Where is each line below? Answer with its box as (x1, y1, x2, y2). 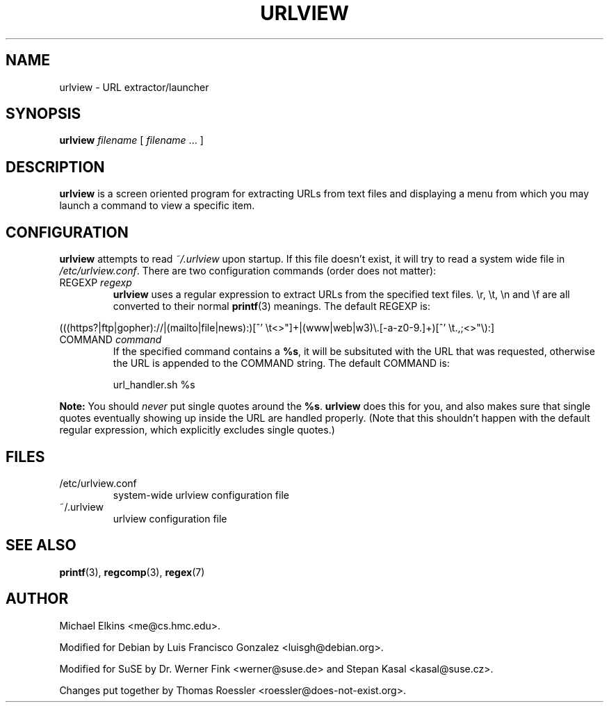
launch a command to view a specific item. (59, 199, 255, 212)
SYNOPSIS (6, 105, 81, 123)
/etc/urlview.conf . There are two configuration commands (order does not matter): (59, 265, 437, 277)
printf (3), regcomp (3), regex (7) (59, 566, 205, 578)
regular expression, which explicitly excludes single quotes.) (59, 424, 335, 436)
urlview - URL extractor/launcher (59, 81, 209, 93)
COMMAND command (59, 334, 162, 346)
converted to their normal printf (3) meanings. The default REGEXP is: (113, 300, 430, 313)
